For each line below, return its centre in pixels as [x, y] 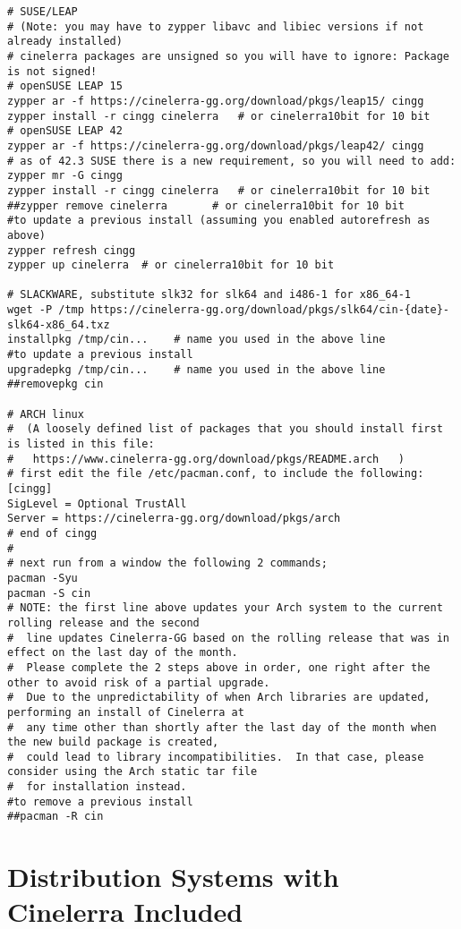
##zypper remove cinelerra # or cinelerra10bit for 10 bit [206, 205]
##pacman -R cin [55, 817]
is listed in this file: [81, 444]
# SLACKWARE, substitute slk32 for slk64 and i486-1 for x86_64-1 [209, 295]
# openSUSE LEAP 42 [65, 131]
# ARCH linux [46, 414]
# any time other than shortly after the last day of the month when [222, 727]
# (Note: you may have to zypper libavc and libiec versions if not [216, 26]
